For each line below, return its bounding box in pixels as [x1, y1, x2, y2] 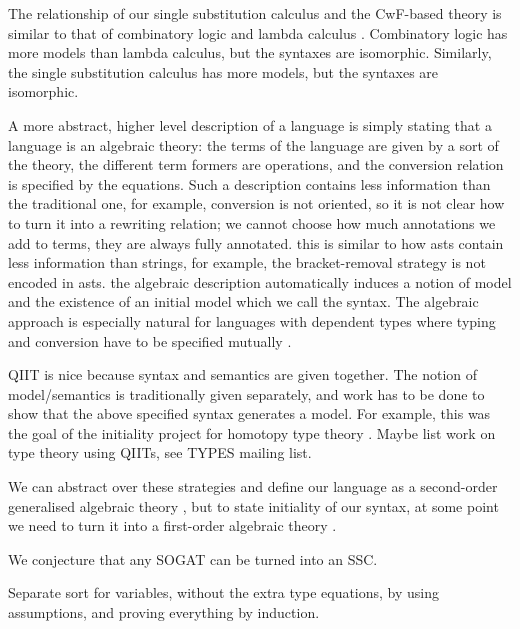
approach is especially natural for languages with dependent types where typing [8, 310, 496, 331]
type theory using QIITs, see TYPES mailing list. [8, 442, 312, 463]
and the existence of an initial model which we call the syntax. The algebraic [8, 291, 479, 312]
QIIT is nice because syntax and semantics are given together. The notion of [8, 364, 478, 385]
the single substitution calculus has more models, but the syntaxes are [8, 61, 439, 82]
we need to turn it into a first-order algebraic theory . [8, 515, 337, 536]
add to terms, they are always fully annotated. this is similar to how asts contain [8, 232, 504, 253]
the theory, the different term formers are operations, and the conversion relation [8, 154, 504, 175]
